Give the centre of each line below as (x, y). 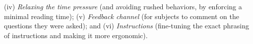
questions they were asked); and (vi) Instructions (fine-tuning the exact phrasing (127, 26)
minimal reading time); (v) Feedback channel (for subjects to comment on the (122, 16)
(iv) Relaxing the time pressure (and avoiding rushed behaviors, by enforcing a (123, 6)
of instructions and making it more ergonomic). (76, 35)
